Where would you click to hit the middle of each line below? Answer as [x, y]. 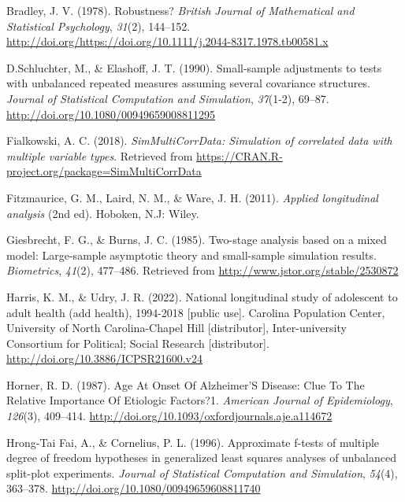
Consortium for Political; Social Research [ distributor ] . [138, 343]
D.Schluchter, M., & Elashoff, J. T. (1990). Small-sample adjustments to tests [194, 67]
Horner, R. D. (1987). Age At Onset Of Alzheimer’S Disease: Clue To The [186, 384]
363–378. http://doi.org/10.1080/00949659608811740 [134, 488]
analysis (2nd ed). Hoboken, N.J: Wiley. [103, 213]
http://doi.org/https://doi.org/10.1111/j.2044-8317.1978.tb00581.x [167, 41]
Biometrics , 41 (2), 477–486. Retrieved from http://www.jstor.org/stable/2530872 [202, 270]
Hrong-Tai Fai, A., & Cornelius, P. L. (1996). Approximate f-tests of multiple [193, 442]
